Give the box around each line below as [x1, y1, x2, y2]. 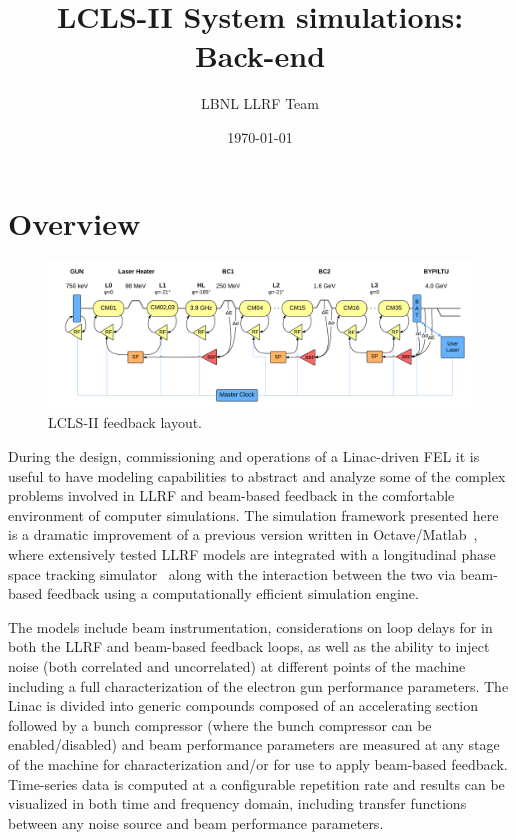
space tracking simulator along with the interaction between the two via [8, 563, 456, 584]
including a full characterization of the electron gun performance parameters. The [8, 675, 509, 696]
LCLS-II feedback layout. [48, 412, 202, 433]
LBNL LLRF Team [200, 93, 319, 114]
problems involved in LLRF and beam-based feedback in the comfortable [8, 485, 455, 506]
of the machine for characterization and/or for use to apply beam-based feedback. [8, 753, 508, 774]
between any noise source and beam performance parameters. [8, 812, 384, 833]
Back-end [194, 35, 326, 76]
